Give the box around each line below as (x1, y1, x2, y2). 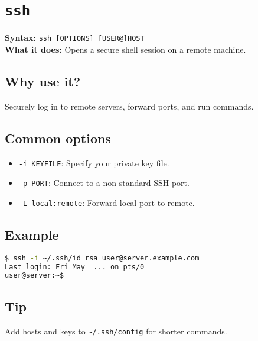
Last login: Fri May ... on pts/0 (5, 262, 145, 271)
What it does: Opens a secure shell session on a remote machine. (5, 43, 246, 55)
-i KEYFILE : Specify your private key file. (18, 156, 169, 169)
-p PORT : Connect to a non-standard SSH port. (18, 176, 190, 189)
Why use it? (5, 72, 81, 90)
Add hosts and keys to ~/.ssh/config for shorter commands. (5, 324, 227, 337)
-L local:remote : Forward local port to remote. (18, 196, 195, 208)
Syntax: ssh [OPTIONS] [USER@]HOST (5, 31, 145, 44)
